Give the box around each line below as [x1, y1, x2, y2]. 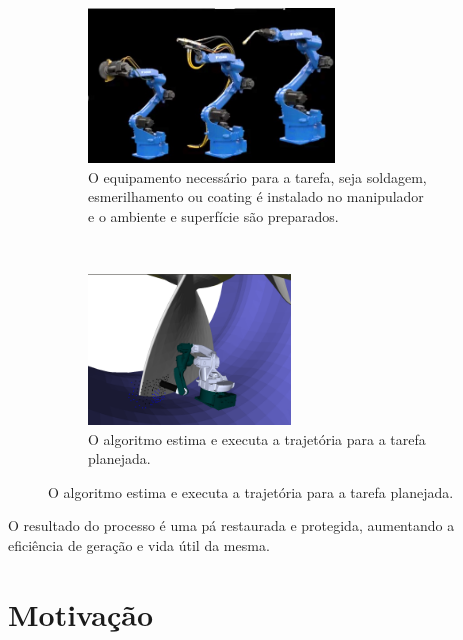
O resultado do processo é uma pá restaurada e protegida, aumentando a [8, 515, 455, 536]
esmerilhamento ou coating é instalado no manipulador [88, 186, 424, 207]
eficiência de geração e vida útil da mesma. [8, 535, 270, 556]
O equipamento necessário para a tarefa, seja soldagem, [88, 166, 427, 187]
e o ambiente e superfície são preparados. [88, 205, 339, 226]
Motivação [8, 593, 154, 634]
